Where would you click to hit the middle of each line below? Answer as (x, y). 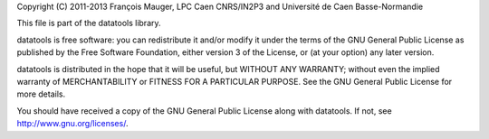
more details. (41, 94)
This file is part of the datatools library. (89, 23)
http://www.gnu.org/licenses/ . (72, 124)
